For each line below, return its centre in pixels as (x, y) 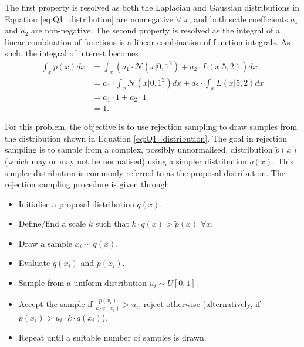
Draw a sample (45, 243)
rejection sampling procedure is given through (87, 184)
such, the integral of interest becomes (72, 53)
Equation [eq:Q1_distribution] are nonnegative (89, 18)
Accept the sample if (55, 303)
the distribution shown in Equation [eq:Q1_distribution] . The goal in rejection (146, 138)
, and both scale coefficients (238, 18)
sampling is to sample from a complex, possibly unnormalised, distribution (139, 149)
